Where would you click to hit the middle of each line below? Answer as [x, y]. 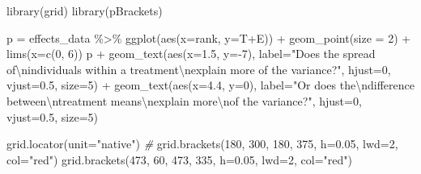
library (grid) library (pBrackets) [85, 10]
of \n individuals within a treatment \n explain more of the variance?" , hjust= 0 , [199, 69]
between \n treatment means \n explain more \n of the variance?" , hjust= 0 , [184, 100]
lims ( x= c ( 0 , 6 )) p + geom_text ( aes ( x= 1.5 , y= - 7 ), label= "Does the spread [191, 54]
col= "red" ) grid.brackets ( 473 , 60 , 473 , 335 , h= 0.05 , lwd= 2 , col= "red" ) [179, 159]
